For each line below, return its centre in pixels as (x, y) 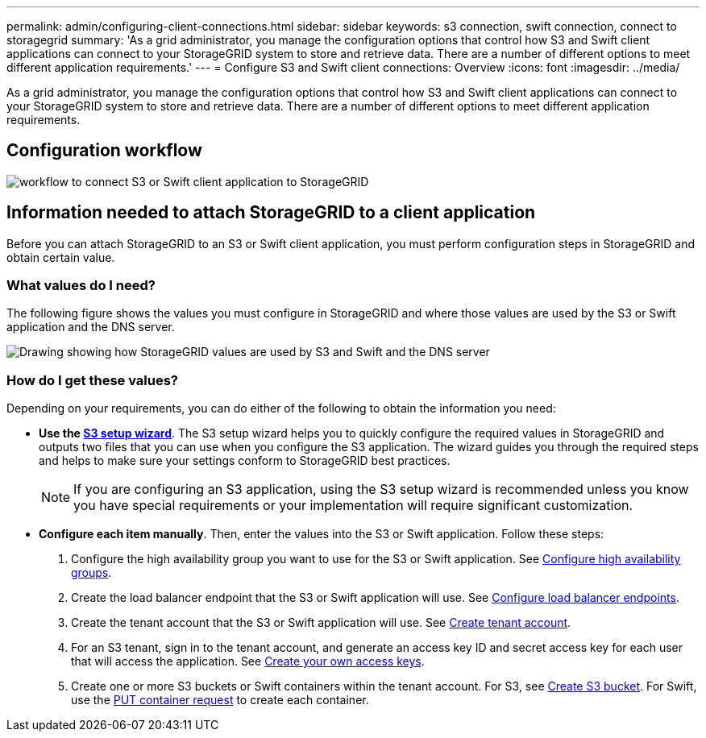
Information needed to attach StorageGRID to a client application (271, 213)
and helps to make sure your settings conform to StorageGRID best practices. (245, 461)
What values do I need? (81, 286)
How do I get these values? (93, 380)
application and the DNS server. (91, 327)
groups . (91, 573)
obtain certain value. (61, 257)
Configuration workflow (104, 151)
